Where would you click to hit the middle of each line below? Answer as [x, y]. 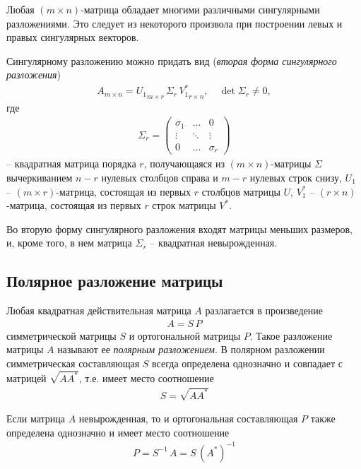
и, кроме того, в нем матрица [69, 243]
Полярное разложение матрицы [115, 281]
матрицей [26, 378]
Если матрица [36, 418]
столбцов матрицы [241, 191]
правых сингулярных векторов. [73, 37]
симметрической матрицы [61, 335]
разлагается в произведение [264, 310]
